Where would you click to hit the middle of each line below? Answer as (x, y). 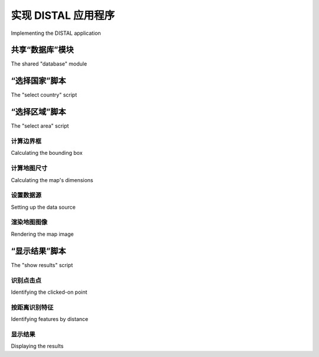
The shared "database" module (49, 64)
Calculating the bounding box (47, 153)
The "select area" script (40, 126)
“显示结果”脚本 (38, 251)
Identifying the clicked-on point (49, 292)
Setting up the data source (43, 207)
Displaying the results (37, 346)
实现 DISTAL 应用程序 (63, 15)
